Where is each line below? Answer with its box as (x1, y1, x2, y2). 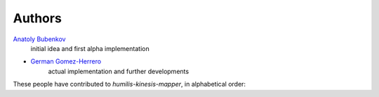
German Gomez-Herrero (30, 57, 102, 66)
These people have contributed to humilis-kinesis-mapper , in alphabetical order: (13, 80, 246, 89)
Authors (13, 10, 62, 26)
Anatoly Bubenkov (13, 35, 66, 43)
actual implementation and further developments (48, 67, 189, 75)
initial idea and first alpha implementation (30, 44, 150, 52)
